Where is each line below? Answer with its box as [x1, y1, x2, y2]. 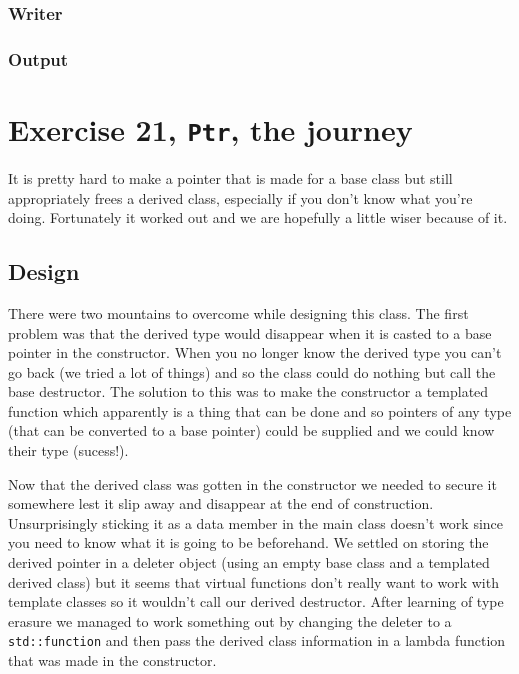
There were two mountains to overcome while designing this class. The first [8, 302, 469, 323]
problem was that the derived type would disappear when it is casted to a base [8, 322, 492, 343]
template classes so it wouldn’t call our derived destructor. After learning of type [8, 591, 504, 612]
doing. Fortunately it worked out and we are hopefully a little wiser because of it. [8, 207, 508, 228]
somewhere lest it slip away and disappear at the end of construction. [8, 493, 434, 514]
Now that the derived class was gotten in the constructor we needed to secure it [8, 473, 497, 494]
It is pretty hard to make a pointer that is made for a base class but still [8, 167, 453, 188]
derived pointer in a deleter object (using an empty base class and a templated [8, 552, 490, 573]
